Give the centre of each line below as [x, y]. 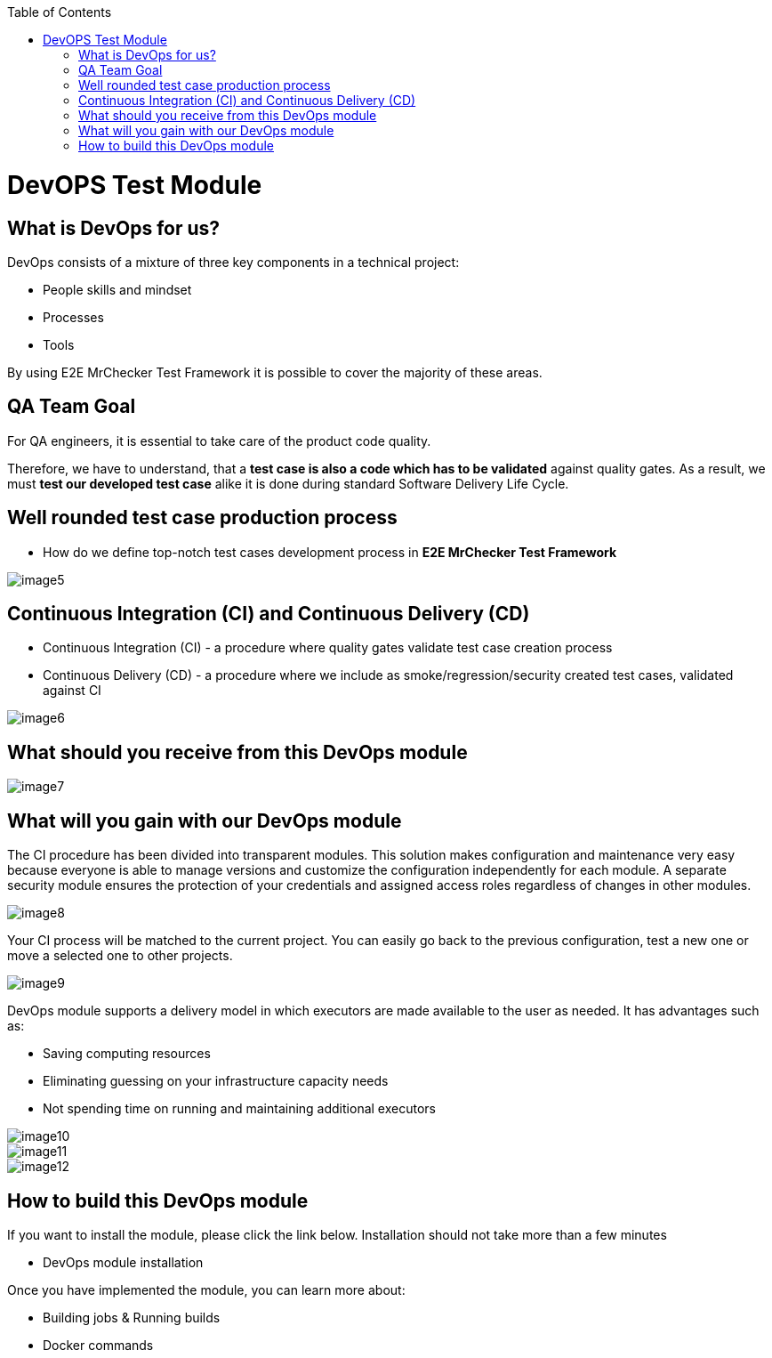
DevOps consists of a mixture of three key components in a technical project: [233, 262]
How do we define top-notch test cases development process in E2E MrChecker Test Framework [330, 552]
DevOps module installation [123, 1262]
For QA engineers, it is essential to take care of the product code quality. [219, 441]
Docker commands [98, 1345]
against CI [72, 691]
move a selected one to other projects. [120, 956]
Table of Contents [60, 12]
